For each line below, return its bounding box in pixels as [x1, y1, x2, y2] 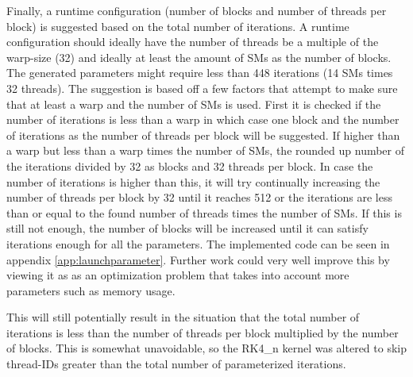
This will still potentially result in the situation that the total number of [6, 309, 360, 325]
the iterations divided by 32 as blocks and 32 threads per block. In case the [6, 157, 373, 174]
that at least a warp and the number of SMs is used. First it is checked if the [6, 95, 381, 112]
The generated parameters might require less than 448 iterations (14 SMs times [6, 64, 393, 81]
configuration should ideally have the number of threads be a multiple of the [6, 33, 379, 50]
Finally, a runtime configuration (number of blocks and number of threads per [6, 2, 387, 18]
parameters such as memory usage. [6, 282, 176, 298]
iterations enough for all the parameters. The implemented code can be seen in [6, 235, 390, 252]
